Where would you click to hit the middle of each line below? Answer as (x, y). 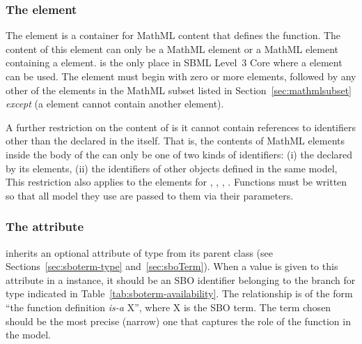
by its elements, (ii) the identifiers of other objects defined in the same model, (172, 168)
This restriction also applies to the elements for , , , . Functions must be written (176, 182)
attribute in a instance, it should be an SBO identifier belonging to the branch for (181, 279)
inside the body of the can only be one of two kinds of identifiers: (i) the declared (179, 154)
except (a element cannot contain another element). (115, 104)
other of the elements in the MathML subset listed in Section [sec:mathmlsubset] (179, 90)
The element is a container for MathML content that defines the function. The (173, 35)
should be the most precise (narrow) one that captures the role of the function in (178, 321)
